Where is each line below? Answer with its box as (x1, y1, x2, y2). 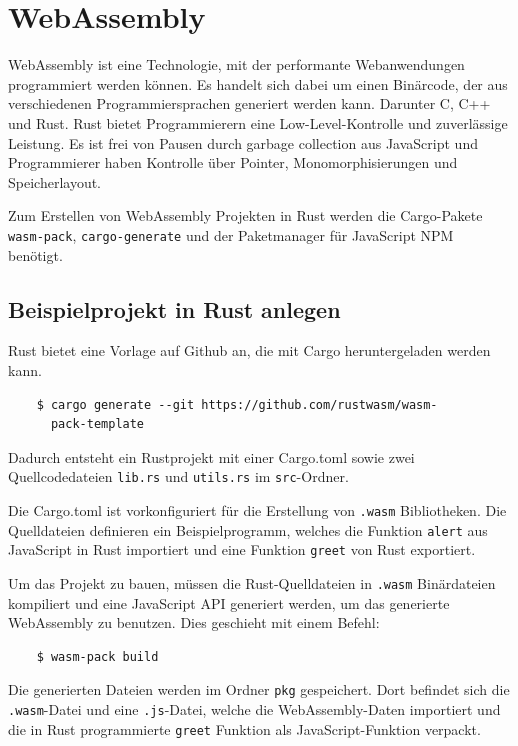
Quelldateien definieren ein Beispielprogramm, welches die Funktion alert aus (8, 519, 488, 540)
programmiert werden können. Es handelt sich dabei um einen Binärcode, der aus (8, 73, 508, 94)
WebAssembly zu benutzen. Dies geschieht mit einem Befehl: (8, 612, 380, 633)
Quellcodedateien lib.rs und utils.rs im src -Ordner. (8, 466, 349, 487)
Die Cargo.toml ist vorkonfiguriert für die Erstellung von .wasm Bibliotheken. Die (8, 499, 507, 520)
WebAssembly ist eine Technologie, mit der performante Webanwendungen (8, 54, 465, 75)
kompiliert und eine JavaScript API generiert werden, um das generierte (8, 592, 450, 613)
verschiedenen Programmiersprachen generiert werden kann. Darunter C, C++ (8, 93, 491, 114)
